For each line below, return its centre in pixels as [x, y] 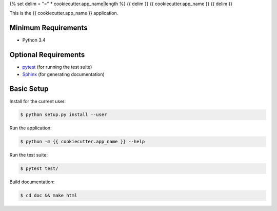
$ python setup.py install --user [64, 115]
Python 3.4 [34, 40]
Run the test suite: [29, 155]
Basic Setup [29, 89]
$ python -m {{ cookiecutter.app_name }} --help [83, 142]
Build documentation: [32, 182]
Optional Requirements [47, 55]
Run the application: [31, 128]
